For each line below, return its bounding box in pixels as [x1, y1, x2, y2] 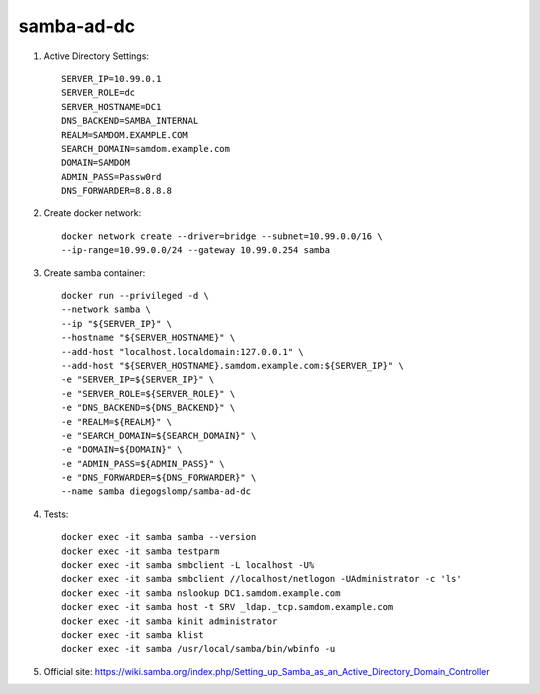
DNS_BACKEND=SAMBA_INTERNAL [61, 115, 199, 127]
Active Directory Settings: [43, 50, 150, 62]
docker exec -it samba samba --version [61, 531, 257, 543]
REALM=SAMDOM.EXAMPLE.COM [61, 129, 189, 140]
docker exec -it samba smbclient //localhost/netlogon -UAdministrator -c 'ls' [61, 573, 462, 585]
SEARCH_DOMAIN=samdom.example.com [61, 143, 230, 154]
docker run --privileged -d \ [61, 290, 210, 302]
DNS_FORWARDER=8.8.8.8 [61, 185, 173, 197]
